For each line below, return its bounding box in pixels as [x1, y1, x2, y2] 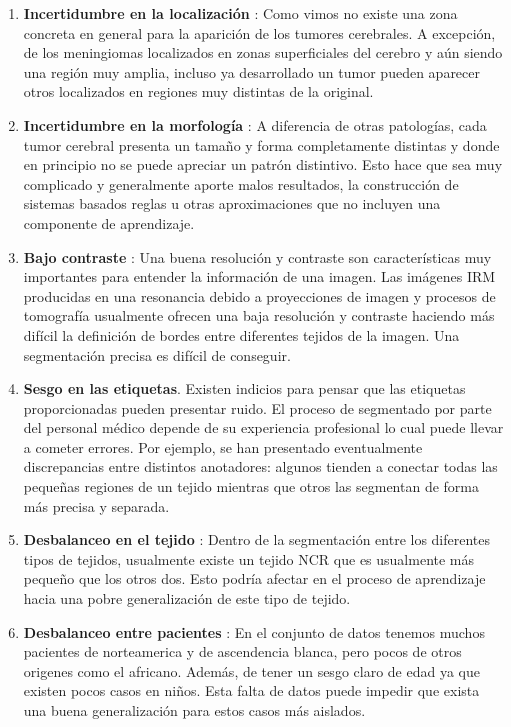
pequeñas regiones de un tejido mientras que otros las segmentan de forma [23, 476, 479, 497]
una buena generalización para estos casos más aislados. [23, 700, 366, 720]
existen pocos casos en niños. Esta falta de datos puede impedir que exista [23, 680, 480, 701]
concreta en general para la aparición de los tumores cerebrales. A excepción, [23, 22, 496, 43]
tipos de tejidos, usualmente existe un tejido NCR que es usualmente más [23, 548, 475, 569]
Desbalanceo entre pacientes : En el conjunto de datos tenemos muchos [23, 621, 485, 642]
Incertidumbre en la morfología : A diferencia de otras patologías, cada [23, 114, 487, 135]
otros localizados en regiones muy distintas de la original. [23, 81, 374, 102]
